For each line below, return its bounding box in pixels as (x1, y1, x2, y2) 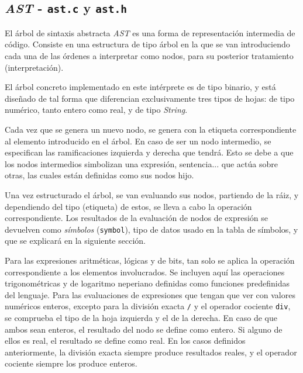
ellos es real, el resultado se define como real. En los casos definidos (5, 334, 246, 347)
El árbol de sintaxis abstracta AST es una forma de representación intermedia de (5, 26, 295, 39)
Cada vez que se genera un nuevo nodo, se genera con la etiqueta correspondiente (5, 123, 297, 135)
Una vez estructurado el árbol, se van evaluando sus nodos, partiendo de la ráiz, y (5, 188, 299, 201)
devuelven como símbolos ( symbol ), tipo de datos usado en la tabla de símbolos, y (5, 223, 298, 235)
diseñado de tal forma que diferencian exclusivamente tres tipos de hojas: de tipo (5, 92, 295, 104)
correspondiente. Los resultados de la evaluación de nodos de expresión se (5, 212, 268, 224)
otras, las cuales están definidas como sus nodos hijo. (5, 169, 194, 181)
